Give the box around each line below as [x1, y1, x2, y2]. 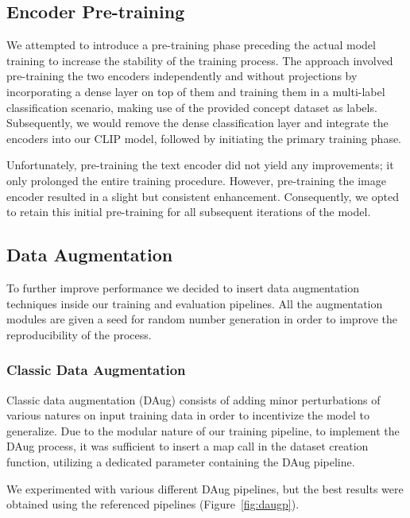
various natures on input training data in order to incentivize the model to [6, 407, 369, 423]
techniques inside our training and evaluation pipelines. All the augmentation [6, 295, 383, 311]
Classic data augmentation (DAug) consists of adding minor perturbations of [6, 391, 381, 408]
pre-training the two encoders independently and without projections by [6, 68, 358, 84]
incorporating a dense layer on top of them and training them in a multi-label [6, 83, 385, 99]
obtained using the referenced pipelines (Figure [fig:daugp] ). [6, 496, 300, 512]
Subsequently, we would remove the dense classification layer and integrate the [6, 114, 389, 131]
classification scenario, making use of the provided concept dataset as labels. [6, 99, 377, 115]
